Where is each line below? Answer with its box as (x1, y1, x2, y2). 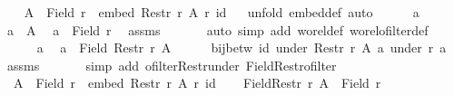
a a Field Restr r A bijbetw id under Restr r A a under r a (36, 38, 447, 57)
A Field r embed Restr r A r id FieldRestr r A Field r (13, 73, 381, 92)
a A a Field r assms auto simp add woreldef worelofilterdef (6, 20, 429, 39)
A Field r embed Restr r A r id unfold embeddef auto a (24, 3, 419, 21)
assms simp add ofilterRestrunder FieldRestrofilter (6, 55, 337, 74)
